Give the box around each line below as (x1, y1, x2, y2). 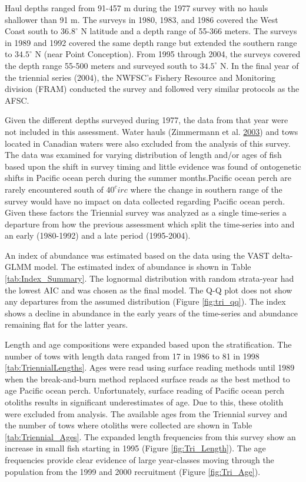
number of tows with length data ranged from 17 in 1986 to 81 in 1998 (5, 349, 260, 362)
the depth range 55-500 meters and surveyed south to (5, 59, 197, 71)
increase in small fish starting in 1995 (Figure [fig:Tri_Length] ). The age (5, 442, 266, 454)
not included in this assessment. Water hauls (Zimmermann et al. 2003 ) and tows (5, 125, 298, 137)
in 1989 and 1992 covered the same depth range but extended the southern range (5, 36, 297, 48)
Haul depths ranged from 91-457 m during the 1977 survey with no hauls (5, 2, 268, 14)
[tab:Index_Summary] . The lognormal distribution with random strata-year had (5, 272, 294, 285)
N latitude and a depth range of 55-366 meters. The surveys (81, 25, 297, 37)
